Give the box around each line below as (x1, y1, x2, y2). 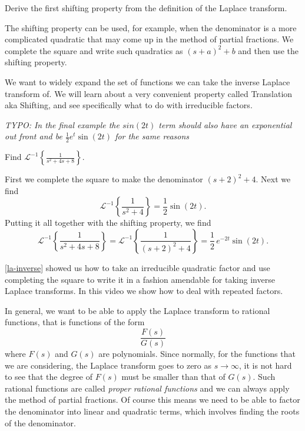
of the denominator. (5, 416, 77, 429)
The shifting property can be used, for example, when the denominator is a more (5, 21, 297, 34)
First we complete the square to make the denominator (5, 173, 203, 185)
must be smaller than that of (121, 370, 226, 383)
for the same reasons (115, 130, 190, 142)
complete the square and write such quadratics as (5, 44, 183, 56)
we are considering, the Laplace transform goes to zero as (5, 359, 212, 371)
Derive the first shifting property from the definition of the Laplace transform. (5, 2, 287, 14)
